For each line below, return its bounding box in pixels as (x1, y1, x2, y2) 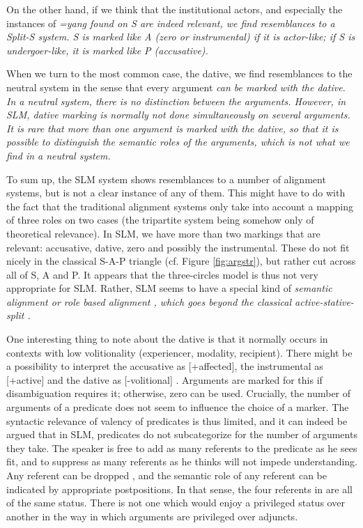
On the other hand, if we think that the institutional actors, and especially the (6, 2, 343, 16)
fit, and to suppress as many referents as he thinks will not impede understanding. (6, 454, 358, 469)
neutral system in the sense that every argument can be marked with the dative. (6, 79, 346, 94)
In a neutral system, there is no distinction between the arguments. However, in (6, 93, 346, 108)
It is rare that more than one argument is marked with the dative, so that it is (6, 121, 339, 135)
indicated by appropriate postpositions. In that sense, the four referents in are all (6, 481, 353, 496)
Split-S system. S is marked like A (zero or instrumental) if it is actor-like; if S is (6, 29, 355, 44)
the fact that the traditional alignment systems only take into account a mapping (6, 199, 354, 213)
